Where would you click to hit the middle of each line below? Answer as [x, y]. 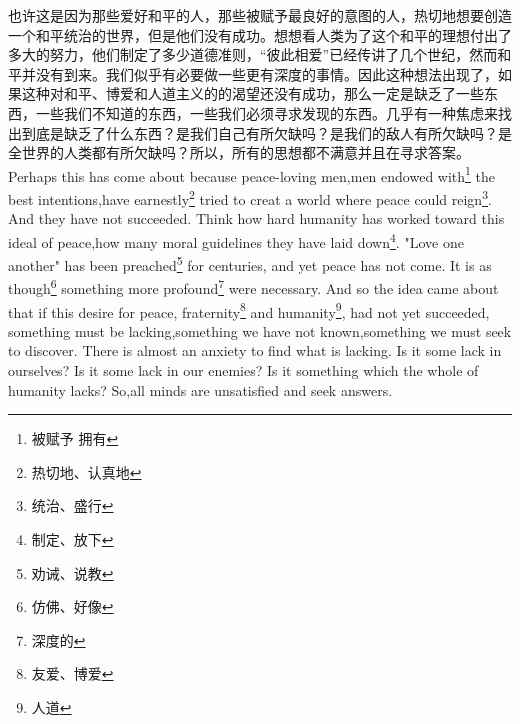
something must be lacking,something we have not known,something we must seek [260, 330]
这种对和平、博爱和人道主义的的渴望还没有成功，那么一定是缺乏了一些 [252, 93]
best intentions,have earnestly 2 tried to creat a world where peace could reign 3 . [250, 197]
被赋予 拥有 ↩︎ [75, 438]
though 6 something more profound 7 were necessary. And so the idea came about [253, 286]
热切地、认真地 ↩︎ [86, 471]
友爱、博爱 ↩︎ [72, 673]
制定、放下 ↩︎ [72, 539]
